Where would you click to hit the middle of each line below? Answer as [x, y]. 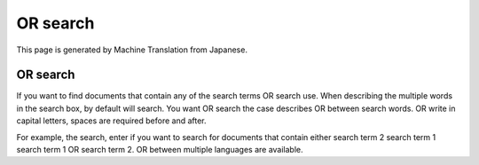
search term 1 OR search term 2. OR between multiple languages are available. [160, 150]
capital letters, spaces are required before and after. [112, 121]
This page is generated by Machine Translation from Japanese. [132, 50]
